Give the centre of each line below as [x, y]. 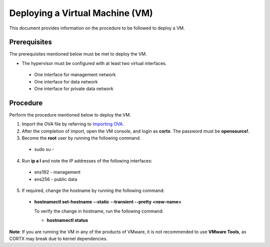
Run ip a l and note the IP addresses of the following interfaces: [87, 160]
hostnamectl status [67, 220]
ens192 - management [57, 172]
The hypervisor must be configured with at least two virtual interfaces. [94, 63]
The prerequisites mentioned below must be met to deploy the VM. [78, 54]
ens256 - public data [56, 179]
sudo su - [44, 149]
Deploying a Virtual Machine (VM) [81, 13]
